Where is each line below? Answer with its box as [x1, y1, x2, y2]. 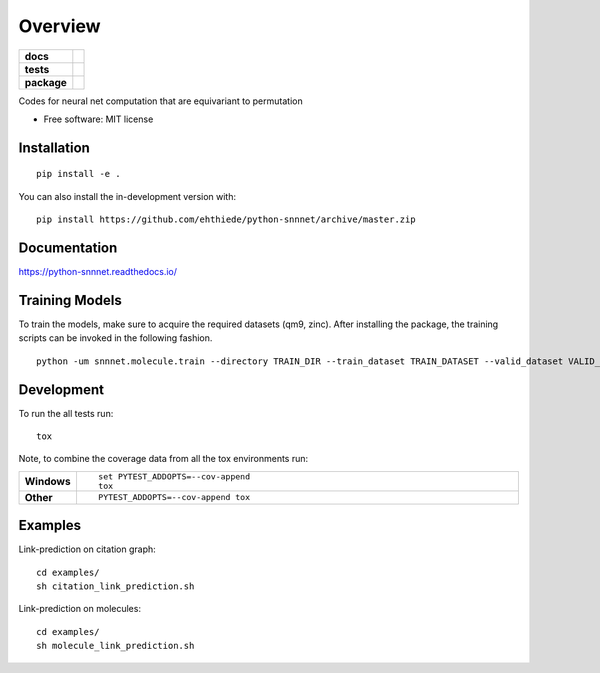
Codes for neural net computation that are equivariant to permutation [18, 95, 304, 107]
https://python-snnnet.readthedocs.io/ [18, 266, 178, 278]
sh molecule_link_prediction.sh [36, 640, 195, 652]
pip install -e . [36, 168, 121, 180]
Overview [18, 15, 101, 37]
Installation [18, 139, 90, 156]
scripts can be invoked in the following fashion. [18, 332, 213, 344]
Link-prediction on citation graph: [18, 543, 157, 555]
